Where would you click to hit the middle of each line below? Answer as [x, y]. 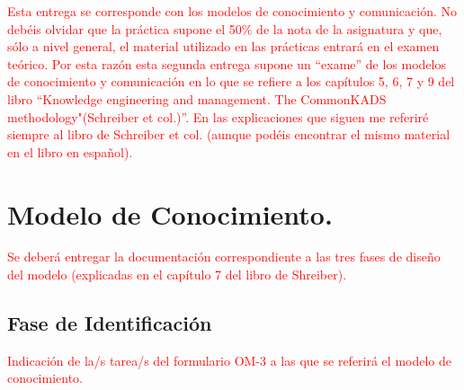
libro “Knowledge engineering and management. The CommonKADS [197, 98]
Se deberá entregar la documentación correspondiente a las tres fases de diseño [224, 257]
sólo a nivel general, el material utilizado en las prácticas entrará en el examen [223, 46]
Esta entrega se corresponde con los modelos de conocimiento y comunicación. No [232, 11]
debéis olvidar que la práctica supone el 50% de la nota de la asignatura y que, [225, 28]
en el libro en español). [70, 151]
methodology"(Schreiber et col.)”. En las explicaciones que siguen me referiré [218, 116]
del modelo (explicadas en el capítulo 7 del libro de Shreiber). [177, 275]
